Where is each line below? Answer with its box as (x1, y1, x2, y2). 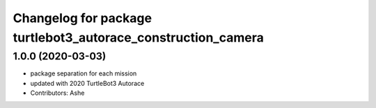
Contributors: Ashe (30, 89, 85, 97)
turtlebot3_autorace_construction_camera (13, 30, 264, 45)
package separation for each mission (30, 69, 137, 78)
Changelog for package (13, 10, 152, 26)
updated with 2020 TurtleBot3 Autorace (30, 79, 145, 87)
